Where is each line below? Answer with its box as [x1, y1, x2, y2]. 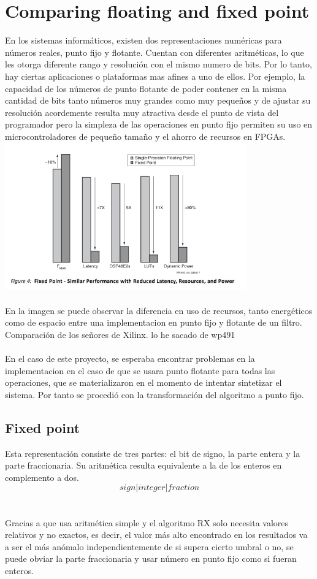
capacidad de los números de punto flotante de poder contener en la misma [5, 82, 287, 94]
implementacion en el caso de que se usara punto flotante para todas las [5, 364, 275, 377]
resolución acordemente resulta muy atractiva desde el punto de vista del [5, 105, 279, 118]
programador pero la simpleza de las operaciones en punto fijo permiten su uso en [5, 118, 313, 131]
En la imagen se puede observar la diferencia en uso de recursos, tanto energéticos [5, 304, 313, 316]
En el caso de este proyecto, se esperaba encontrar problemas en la [5, 352, 255, 365]
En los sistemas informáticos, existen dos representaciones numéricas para [5, 34, 282, 47]
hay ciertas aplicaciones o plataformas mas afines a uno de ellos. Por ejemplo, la [5, 69, 305, 82]
